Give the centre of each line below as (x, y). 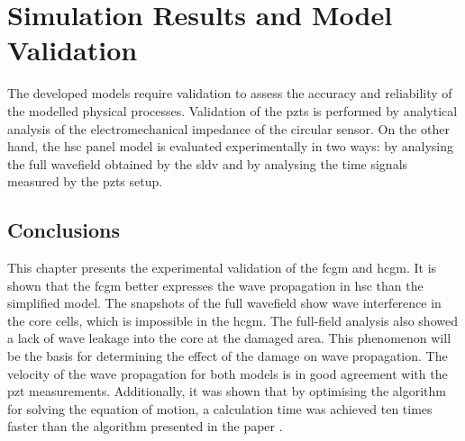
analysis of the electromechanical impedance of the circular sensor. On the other (228, 128)
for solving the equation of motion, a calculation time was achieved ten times (220, 408)
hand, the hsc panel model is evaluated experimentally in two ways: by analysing (231, 146)
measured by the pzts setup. (85, 181)
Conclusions (64, 230)
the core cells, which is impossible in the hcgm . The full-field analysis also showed (232, 320)
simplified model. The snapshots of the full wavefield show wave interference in (224, 303)
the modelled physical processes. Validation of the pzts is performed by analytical (232, 110)
